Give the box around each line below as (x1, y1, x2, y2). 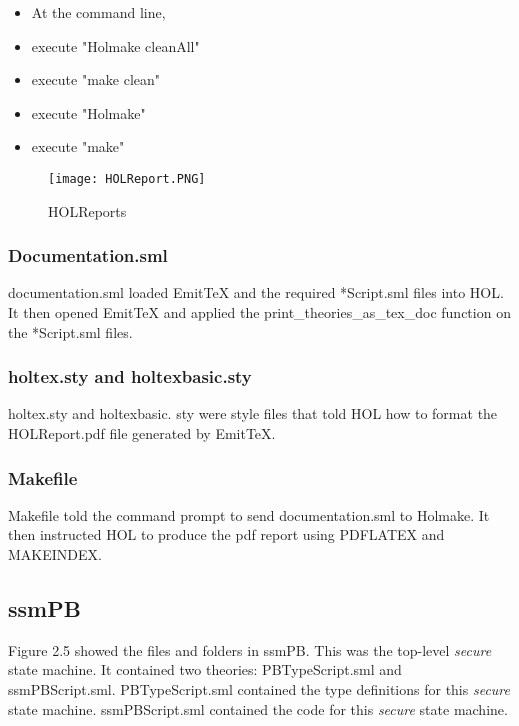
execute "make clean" (31, 69, 161, 90)
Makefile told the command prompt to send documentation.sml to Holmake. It (8, 504, 490, 525)
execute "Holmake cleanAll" (31, 35, 200, 56)
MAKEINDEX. (8, 544, 102, 565)
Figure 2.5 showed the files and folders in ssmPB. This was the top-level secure (8, 639, 492, 660)
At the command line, (31, 2, 166, 22)
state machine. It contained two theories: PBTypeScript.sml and (8, 659, 402, 680)
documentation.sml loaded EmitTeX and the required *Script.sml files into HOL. (8, 282, 504, 303)
